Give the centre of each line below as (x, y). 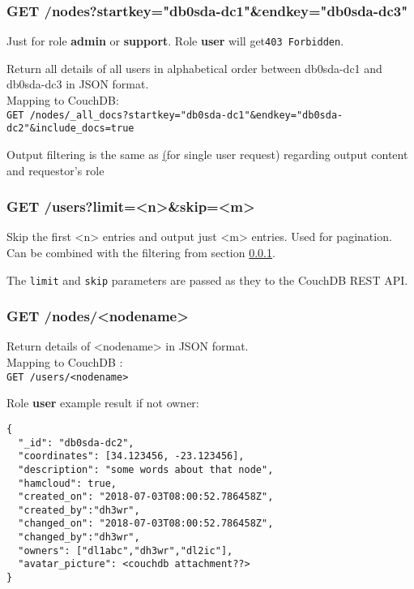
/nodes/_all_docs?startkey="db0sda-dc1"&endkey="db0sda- (186, 115)
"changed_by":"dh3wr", (79, 537)
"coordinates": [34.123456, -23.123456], (131, 456)
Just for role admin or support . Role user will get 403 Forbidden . (175, 41)
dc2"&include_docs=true (70, 129)
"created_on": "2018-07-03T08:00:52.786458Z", (146, 497)
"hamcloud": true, (68, 483)
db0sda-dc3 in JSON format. (78, 84)
